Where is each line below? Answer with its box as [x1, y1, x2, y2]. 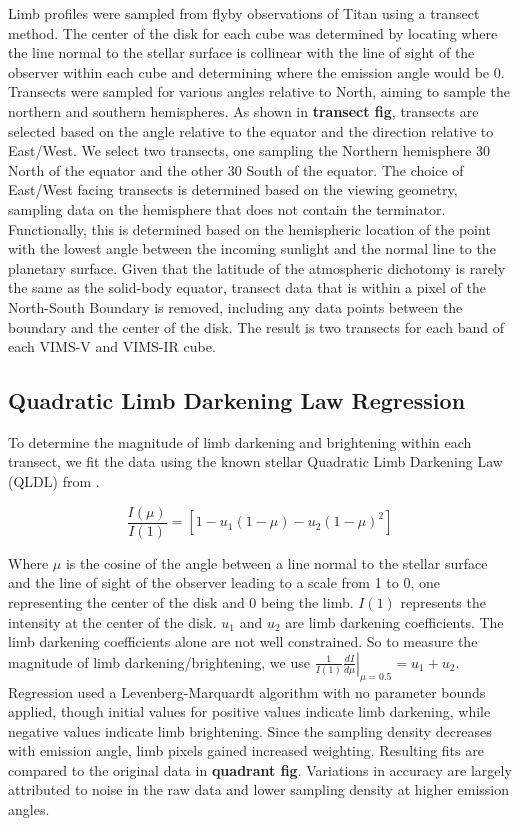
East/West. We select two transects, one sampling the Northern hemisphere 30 [8, 140, 490, 161]
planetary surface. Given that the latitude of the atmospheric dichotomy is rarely [8, 257, 506, 278]
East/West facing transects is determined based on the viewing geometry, [8, 179, 458, 200]
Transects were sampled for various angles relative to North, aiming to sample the [8, 81, 510, 102]
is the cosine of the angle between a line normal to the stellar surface [65, 552, 488, 573]
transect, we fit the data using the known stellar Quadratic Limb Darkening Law [8, 451, 503, 472]
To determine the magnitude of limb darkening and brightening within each [8, 431, 472, 452]
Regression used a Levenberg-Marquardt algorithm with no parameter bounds [8, 681, 486, 702]
